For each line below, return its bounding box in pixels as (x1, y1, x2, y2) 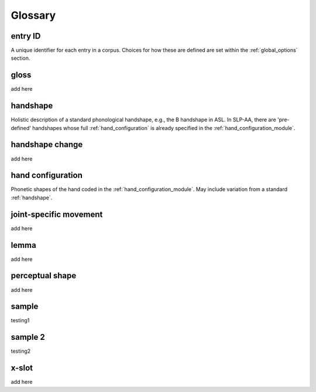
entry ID (11, 31, 41, 41)
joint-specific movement (11, 209, 103, 219)
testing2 (11, 347, 31, 354)
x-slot (11, 363, 33, 373)
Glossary (11, 9, 56, 22)
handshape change (11, 139, 83, 149)
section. (11, 54, 30, 62)
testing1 (11, 317, 30, 324)
